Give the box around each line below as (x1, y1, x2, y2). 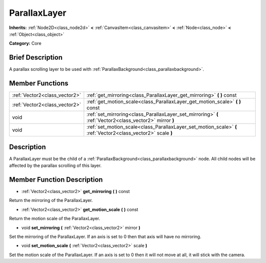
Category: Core (9, 40, 42, 46)
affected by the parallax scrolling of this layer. (9, 163, 102, 168)
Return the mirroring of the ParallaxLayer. (9, 197, 93, 203)
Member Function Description (9, 175, 103, 184)
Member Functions (9, 79, 68, 88)
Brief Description (9, 53, 63, 62)
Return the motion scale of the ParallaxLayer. (9, 216, 100, 222)
